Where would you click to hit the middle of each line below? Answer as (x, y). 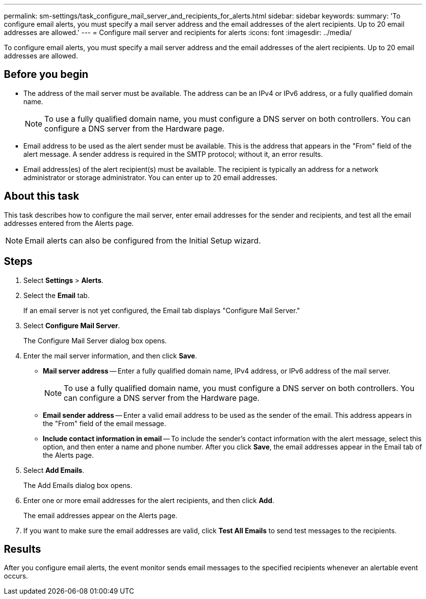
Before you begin (46, 75)
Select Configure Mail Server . (72, 325)
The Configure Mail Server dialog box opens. (95, 340)
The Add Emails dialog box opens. (78, 485)
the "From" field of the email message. (105, 423)
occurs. (16, 576)
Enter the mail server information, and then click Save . (110, 356)
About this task (42, 196)
